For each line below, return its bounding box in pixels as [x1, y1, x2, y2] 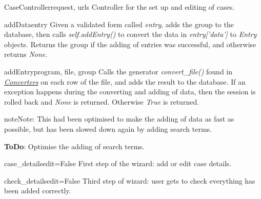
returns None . [4, 49, 48, 59]
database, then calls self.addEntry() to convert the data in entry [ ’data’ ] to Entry [4, 29, 257, 39]
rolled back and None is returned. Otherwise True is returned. [4, 96, 199, 107]
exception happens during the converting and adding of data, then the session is [4, 86, 256, 97]
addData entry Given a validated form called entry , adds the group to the [4, 18, 234, 29]
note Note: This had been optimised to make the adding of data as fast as [4, 113, 234, 124]
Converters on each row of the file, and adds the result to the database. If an [4, 76, 246, 87]
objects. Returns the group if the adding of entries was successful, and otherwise [4, 38, 256, 49]
